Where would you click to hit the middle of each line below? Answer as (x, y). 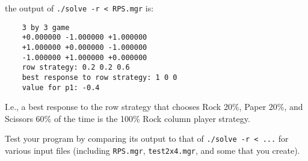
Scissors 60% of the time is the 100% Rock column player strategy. (128, 118)
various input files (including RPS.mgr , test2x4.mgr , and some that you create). (152, 150)
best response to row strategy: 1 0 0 (100, 77)
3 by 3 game (46, 27)
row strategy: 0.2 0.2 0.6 (76, 68)
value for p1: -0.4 (61, 87)
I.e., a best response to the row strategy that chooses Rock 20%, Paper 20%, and (154, 107)
